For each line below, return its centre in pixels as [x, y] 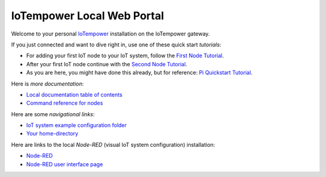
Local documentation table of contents [75, 95]
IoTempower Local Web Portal [88, 16]
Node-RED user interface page [65, 164]
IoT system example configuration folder [76, 125]
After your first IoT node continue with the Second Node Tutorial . [107, 64]
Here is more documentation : [47, 84]
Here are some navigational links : [53, 114]
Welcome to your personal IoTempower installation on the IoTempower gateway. [110, 34]
